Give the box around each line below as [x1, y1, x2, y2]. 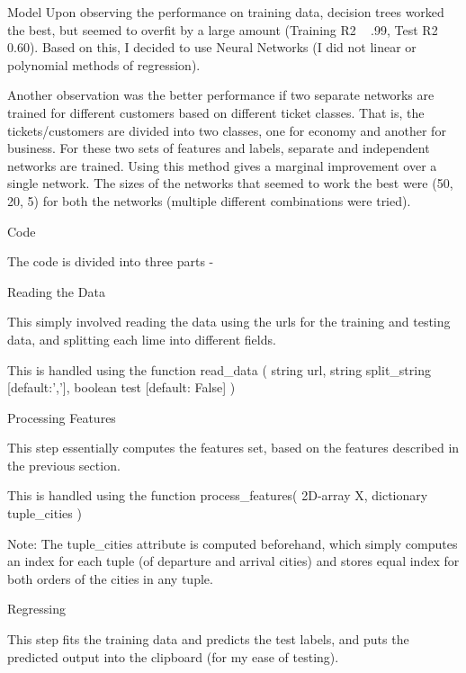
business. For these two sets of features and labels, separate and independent [7, 139, 430, 157]
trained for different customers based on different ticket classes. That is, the [7, 103, 425, 121]
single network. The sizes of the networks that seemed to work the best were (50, [7, 174, 453, 193]
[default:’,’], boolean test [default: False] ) [7, 378, 236, 397]
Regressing [7, 599, 66, 618]
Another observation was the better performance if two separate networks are [7, 85, 435, 104]
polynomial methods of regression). [7, 55, 201, 74]
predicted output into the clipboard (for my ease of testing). [7, 647, 339, 666]
